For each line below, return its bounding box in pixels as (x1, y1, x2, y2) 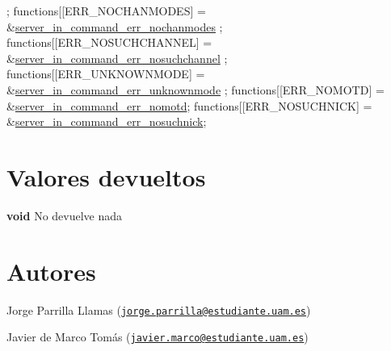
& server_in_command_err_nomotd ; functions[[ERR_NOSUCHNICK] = (6, 97, 372, 114)
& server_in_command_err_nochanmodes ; (6, 18, 223, 35)
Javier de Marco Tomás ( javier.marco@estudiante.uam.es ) (6, 328, 309, 345)
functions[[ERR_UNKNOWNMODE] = (6, 65, 205, 82)
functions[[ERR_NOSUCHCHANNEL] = (6, 34, 212, 51)
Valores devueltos (6, 160, 206, 193)
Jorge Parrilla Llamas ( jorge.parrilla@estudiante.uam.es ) (6, 301, 311, 318)
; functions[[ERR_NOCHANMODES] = (6, 2, 206, 19)
